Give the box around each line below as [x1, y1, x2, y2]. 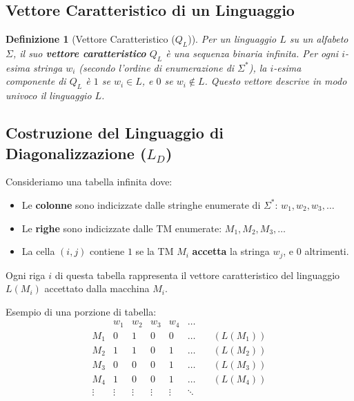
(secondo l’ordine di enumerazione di [79, 60, 235, 74]
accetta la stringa [192, 244, 270, 258]
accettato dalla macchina [44, 281, 150, 296]
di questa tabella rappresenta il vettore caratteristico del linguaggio [55, 267, 340, 282]
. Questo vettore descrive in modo [204, 74, 347, 88]
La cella [21, 244, 55, 258]
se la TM [135, 244, 174, 258]
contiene [90, 244, 125, 258]
